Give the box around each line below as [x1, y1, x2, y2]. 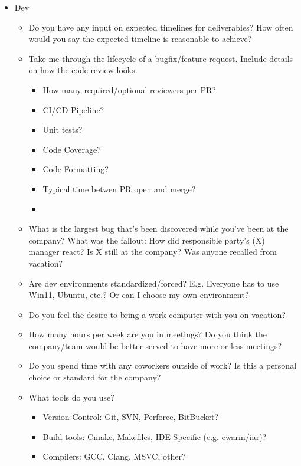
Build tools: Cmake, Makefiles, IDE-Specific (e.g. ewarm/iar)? [42, 430, 267, 442]
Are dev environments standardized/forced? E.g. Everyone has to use [28, 277, 279, 289]
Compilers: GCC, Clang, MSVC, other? [42, 450, 186, 462]
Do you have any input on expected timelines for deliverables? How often [28, 21, 293, 33]
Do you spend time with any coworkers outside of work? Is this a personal [28, 359, 297, 372]
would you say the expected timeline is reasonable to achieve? [28, 32, 252, 45]
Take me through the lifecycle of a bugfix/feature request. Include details [28, 52, 293, 64]
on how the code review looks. [28, 64, 138, 76]
